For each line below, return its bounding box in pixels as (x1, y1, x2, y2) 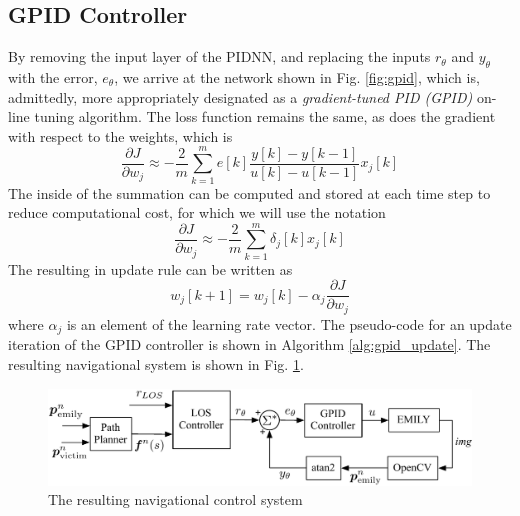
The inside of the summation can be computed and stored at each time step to (8, 182, 491, 203)
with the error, (8, 67, 98, 87)
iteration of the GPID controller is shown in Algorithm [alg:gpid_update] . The (8, 334, 491, 355)
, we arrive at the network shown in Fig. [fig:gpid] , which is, (114, 67, 480, 87)
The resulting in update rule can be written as (8, 258, 293, 279)
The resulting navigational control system (48, 489, 303, 510)
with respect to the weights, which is (8, 125, 233, 146)
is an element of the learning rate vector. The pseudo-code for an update (66, 313, 512, 334)
